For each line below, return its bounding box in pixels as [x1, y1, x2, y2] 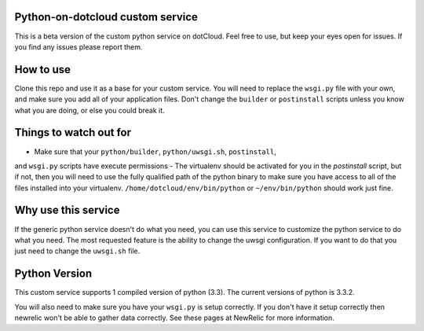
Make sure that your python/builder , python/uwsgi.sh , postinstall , [34, 146, 276, 156]
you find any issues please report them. [14, 42, 143, 51]
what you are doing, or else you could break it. [14, 105, 165, 115]
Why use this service [14, 204, 120, 217]
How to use [14, 63, 71, 76]
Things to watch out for [14, 126, 132, 139]
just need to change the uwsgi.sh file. [14, 246, 141, 256]
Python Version [14, 267, 93, 281]
